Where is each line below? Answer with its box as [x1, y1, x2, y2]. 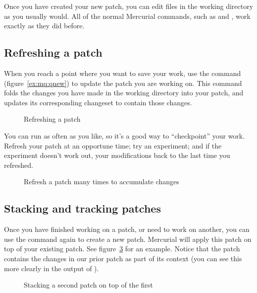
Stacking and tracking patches [4, 201, 161, 216]
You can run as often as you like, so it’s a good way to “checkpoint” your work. [4, 130, 245, 141]
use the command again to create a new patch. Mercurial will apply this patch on [4, 233, 252, 244]
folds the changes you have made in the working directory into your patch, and [4, 87, 244, 98]
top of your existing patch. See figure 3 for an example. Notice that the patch [4, 243, 240, 254]
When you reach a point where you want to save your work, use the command [4, 68, 241, 78]
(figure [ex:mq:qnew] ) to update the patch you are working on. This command [4, 77, 242, 88]
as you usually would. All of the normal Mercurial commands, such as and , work [4, 10, 251, 21]
